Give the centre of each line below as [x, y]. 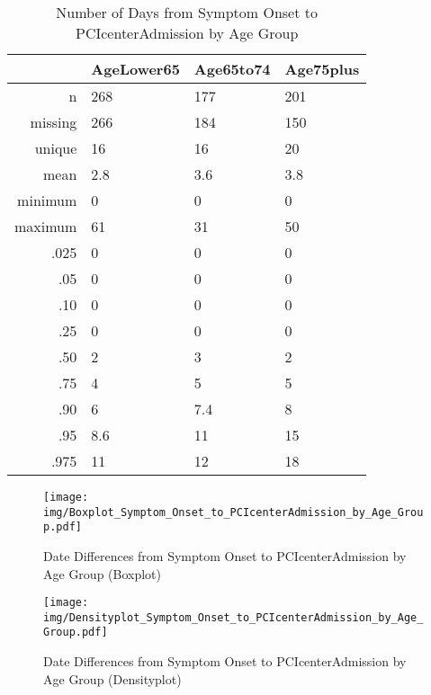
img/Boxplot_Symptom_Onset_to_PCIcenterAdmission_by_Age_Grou [233, 512]
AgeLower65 [135, 69]
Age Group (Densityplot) [112, 678]
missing [54, 122]
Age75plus [322, 69]
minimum [47, 200]
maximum [46, 226]
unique [56, 148]
